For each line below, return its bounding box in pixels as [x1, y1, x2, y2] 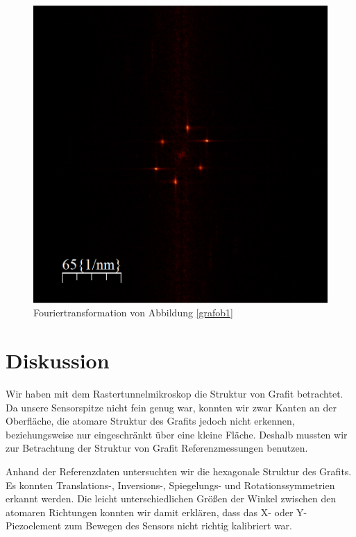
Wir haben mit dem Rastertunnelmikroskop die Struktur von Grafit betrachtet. [6, 386, 344, 401]
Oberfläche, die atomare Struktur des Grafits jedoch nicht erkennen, [6, 414, 295, 428]
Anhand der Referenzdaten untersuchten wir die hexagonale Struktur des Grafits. [6, 464, 352, 478]
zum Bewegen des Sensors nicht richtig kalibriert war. [64, 518, 292, 533]
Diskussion [6, 346, 110, 375]
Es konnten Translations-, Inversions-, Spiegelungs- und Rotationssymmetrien [6, 477, 335, 492]
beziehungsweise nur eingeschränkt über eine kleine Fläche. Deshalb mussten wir [6, 427, 348, 441]
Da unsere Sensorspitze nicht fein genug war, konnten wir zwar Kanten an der [6, 400, 337, 414]
